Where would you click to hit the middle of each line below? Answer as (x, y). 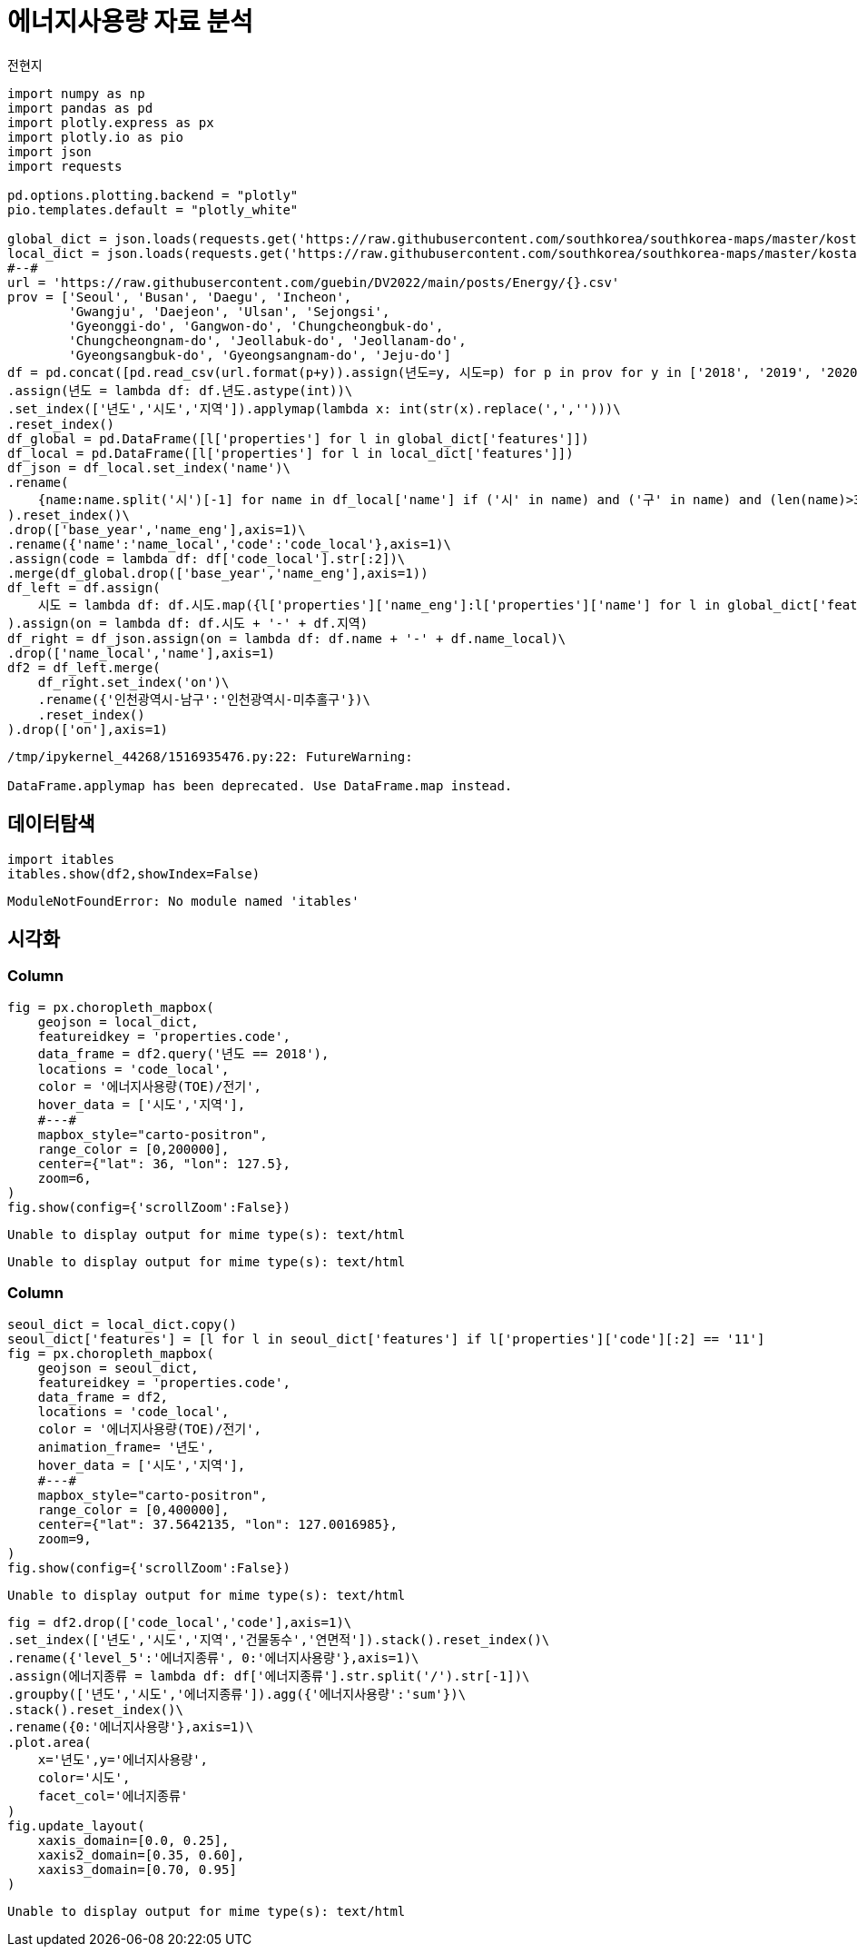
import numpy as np (76, 93)
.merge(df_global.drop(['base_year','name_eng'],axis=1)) (218, 573)
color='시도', (84, 1777)
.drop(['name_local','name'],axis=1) (142, 653)
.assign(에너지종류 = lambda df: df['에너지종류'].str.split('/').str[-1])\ (269, 1676)
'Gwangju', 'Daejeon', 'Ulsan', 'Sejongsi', (229, 311)
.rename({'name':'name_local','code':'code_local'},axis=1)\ (229, 544)
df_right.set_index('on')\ (133, 682)
